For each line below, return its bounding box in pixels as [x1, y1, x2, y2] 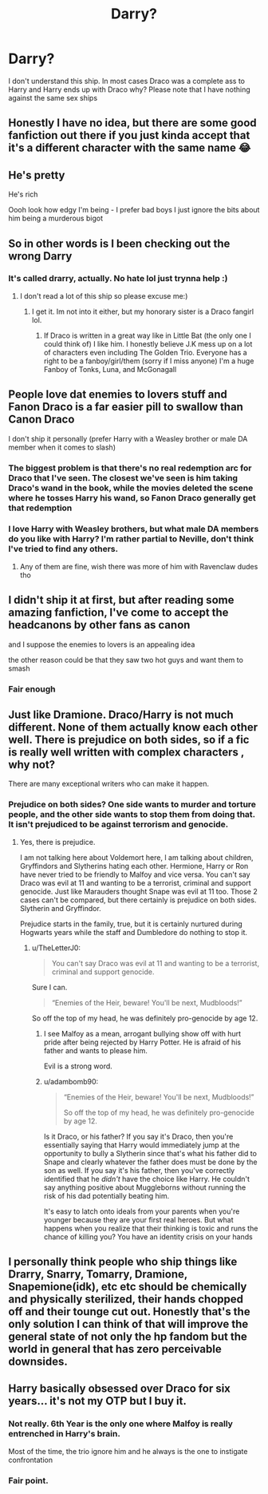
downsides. [8, 1355, 68, 1369]
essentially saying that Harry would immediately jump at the [43, 1139, 241, 1150]
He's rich [8, 189, 38, 200]
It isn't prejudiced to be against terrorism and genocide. [8, 819, 229, 830]
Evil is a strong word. [43, 1061, 113, 1071]
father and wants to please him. [43, 1045, 148, 1055]
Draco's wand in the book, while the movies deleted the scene [8, 482, 254, 493]
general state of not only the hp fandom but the [8, 1330, 247, 1344]
